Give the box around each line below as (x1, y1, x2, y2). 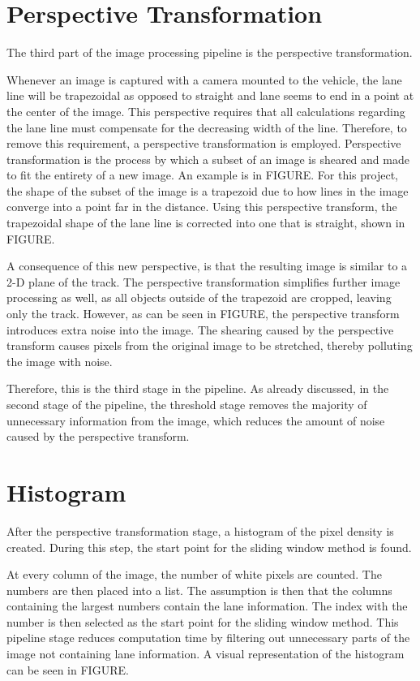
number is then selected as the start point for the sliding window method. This (6, 613, 399, 630)
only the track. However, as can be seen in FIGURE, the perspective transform (6, 305, 400, 322)
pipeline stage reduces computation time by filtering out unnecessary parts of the (6, 629, 410, 646)
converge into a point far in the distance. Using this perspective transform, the (6, 198, 397, 215)
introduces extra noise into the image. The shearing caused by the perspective (6, 321, 394, 338)
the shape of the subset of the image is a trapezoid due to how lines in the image (6, 182, 409, 199)
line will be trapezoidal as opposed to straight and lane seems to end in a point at (6, 87, 414, 104)
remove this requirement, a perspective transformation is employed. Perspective (6, 135, 401, 152)
